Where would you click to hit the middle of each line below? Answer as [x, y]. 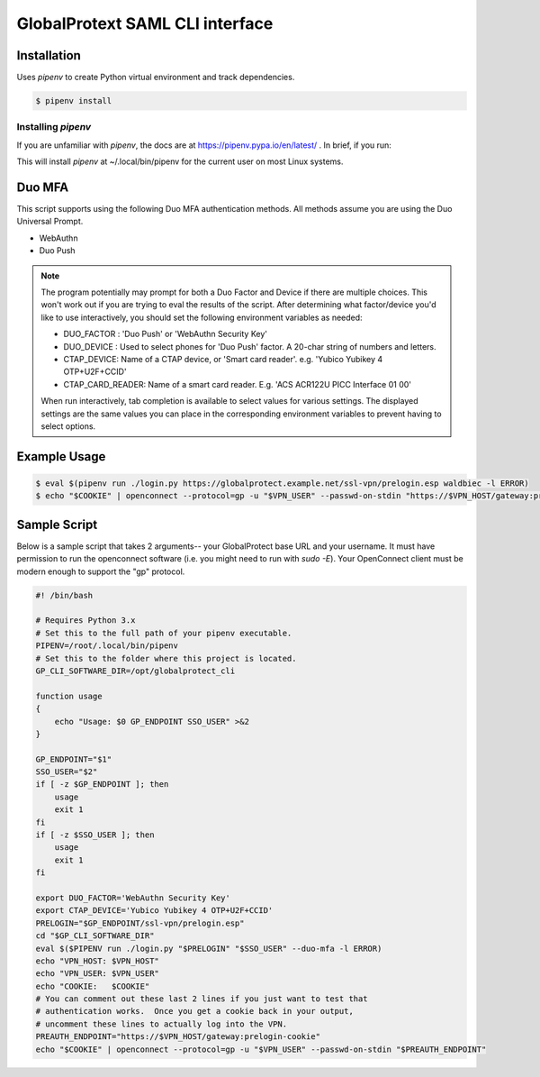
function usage [69, 696]
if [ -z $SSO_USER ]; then [95, 835]
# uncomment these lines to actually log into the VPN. [162, 1024]
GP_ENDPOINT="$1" [74, 759]
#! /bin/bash [64, 595]
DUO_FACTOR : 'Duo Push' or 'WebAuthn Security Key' [165, 334]
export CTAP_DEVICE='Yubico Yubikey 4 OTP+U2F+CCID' [154, 911]
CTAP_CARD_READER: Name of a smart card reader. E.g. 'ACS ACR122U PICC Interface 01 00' [237, 384]
